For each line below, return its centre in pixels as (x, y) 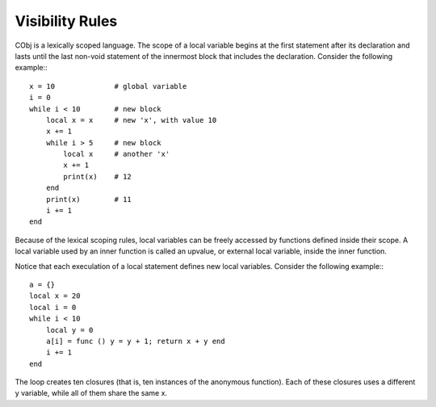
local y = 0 (69, 330)
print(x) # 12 (98, 176)
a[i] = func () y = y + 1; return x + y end (135, 341)
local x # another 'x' (117, 154)
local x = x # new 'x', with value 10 (131, 120)
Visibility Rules (66, 21)
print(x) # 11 (89, 199)
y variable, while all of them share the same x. (91, 393)
